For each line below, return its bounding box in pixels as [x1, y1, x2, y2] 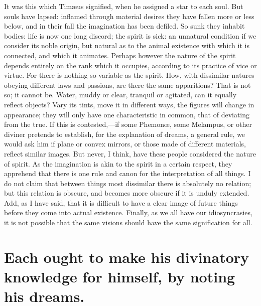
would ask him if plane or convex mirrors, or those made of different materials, [4, 138, 246, 149]
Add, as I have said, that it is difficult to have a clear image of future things [4, 197, 238, 208]
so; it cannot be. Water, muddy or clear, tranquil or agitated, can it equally [4, 89, 237, 100]
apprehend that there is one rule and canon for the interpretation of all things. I [4, 168, 251, 179]
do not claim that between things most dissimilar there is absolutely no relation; [4, 178, 251, 188]
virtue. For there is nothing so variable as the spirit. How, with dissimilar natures [4, 70, 254, 80]
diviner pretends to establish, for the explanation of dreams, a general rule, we [4, 128, 245, 139]
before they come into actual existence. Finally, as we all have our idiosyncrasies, [4, 207, 252, 218]
